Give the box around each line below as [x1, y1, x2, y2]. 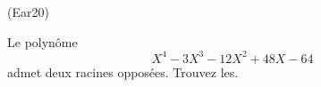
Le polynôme [7, 32, 78, 51]
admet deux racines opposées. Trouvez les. [7, 62, 239, 81]
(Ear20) [7, 3, 49, 20]
